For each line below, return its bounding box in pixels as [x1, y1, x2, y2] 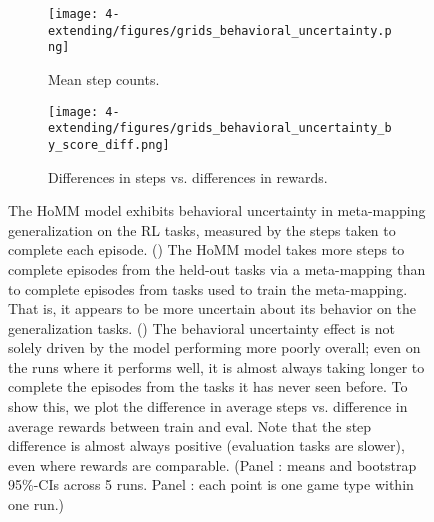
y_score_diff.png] [48, 137, 170, 152]
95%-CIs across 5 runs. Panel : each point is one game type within [8, 474, 414, 495]
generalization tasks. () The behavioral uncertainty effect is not [8, 317, 395, 338]
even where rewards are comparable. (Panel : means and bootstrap [8, 454, 417, 475]
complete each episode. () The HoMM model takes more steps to [8, 239, 405, 260]
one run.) [8, 494, 65, 515]
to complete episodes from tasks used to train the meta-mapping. [8, 278, 408, 299]
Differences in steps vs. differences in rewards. [48, 166, 328, 187]
